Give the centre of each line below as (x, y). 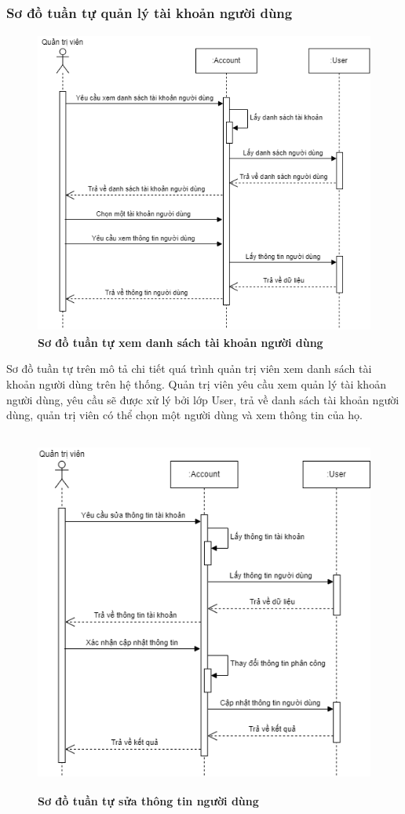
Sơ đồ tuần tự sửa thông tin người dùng (148, 800)
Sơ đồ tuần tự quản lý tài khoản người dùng (150, 12)
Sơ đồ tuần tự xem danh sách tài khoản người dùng (181, 342)
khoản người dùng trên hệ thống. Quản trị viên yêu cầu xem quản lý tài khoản (196, 383)
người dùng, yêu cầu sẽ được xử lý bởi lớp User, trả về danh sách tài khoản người (203, 399)
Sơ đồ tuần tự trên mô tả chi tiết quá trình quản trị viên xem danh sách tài (189, 369)
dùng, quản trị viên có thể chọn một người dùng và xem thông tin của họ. (184, 415)
